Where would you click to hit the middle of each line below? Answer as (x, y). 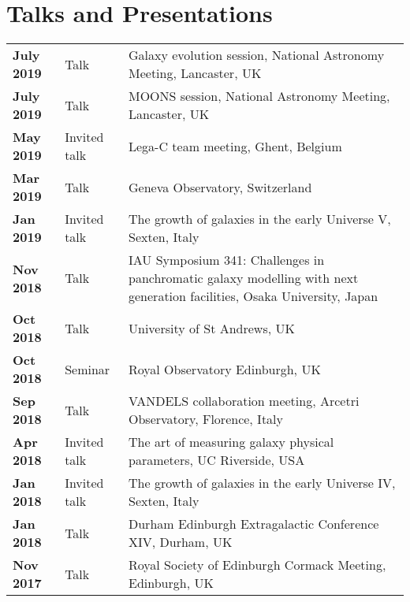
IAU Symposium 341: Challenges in (227, 260)
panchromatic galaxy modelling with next (244, 278)
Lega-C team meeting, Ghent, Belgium (235, 146)
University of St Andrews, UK (212, 328)
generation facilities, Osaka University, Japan (253, 296)
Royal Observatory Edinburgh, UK (225, 369)
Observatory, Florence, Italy (206, 419)
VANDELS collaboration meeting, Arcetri (244, 401)
